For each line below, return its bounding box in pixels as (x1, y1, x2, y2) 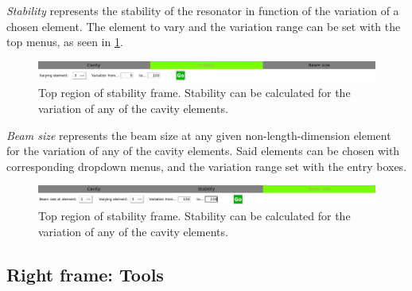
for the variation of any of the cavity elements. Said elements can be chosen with (6, 142, 400, 159)
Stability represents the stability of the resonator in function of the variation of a (6, 2, 399, 18)
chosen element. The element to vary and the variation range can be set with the (6, 17, 401, 34)
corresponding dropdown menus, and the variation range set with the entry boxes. (6, 157, 407, 174)
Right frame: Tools (6, 262, 164, 286)
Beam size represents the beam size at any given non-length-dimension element (6, 126, 391, 143)
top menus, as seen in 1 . (6, 33, 123, 50)
